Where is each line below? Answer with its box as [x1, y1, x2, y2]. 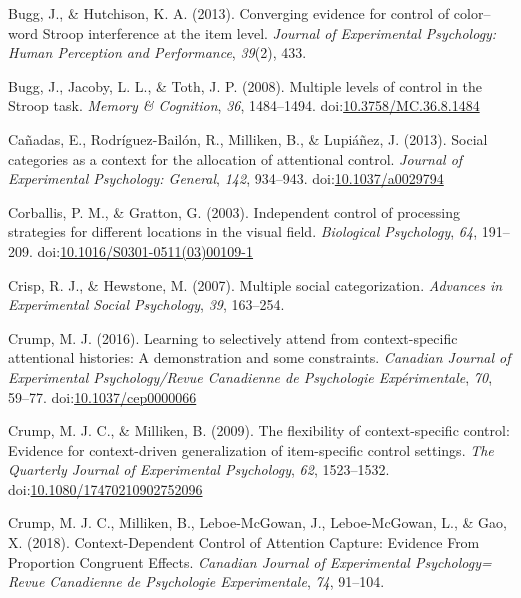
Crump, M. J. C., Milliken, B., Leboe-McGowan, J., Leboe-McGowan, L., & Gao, [8, 512, 507, 533]
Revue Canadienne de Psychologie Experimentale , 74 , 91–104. [8, 571, 385, 592]
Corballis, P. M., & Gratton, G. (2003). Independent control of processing [8, 201, 460, 222]
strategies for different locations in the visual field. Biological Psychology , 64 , [8, 221, 478, 242]
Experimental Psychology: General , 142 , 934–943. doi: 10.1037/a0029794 [8, 168, 444, 189]
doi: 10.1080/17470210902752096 [8, 478, 203, 499]
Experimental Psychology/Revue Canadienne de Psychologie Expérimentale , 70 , [8, 366, 493, 387]
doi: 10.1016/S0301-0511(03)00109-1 [37, 240, 254, 261]
